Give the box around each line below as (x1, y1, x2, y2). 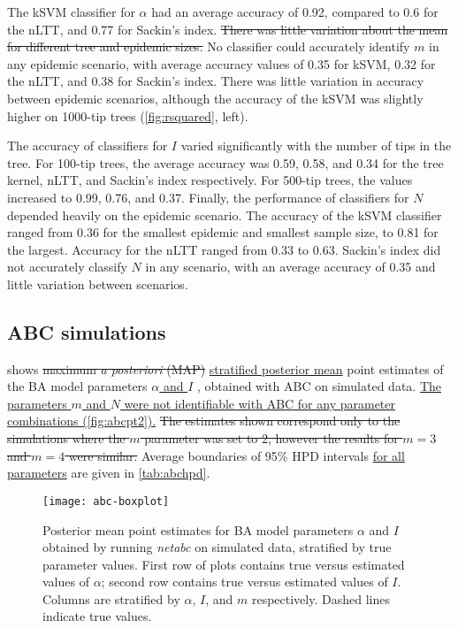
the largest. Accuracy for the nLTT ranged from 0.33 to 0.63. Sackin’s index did (7, 240, 441, 258)
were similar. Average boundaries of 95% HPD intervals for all (68, 446, 405, 464)
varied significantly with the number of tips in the (180, 136, 452, 155)
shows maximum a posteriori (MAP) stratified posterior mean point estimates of (7, 359, 444, 378)
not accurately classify (7, 257, 127, 276)
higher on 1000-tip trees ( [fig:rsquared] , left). (7, 106, 248, 125)
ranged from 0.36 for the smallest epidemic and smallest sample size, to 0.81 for (7, 223, 439, 241)
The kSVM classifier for (7, 3, 135, 20)
